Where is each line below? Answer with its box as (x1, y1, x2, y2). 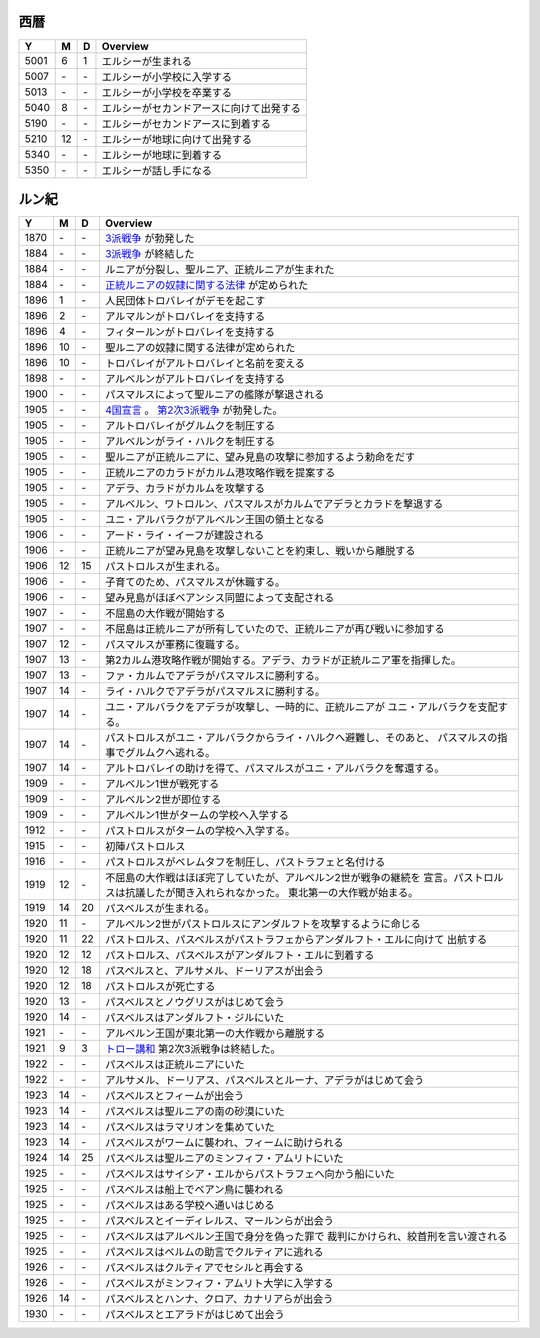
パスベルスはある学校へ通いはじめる (105, 1198, 275, 1212)
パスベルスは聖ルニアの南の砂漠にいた (105, 1105, 285, 1119)
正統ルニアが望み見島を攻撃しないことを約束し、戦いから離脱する (105, 544, 416, 558)
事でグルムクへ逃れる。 (105, 746, 216, 760)
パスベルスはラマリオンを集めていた (105, 1120, 275, 1134)
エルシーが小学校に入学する (101, 70, 232, 84)
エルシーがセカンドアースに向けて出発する (101, 101, 302, 115)
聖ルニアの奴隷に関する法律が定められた (105, 341, 296, 355)
